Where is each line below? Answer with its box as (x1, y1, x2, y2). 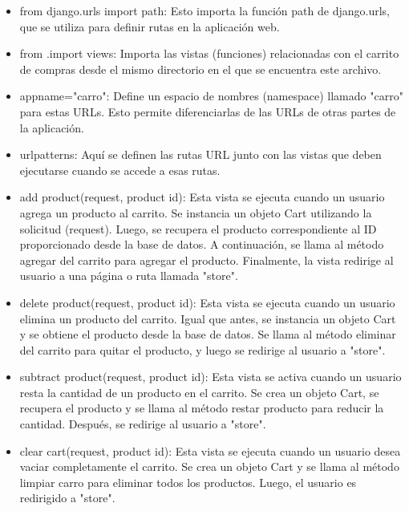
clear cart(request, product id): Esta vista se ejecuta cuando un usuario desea (19, 442, 401, 459)
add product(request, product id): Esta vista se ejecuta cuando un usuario (19, 189, 385, 205)
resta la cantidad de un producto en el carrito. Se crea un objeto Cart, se (19, 383, 379, 400)
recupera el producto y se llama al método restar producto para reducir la (19, 399, 384, 416)
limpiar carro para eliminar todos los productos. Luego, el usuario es (19, 473, 357, 490)
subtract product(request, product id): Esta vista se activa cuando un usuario (19, 368, 402, 385)
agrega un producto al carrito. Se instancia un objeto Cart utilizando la (19, 204, 372, 221)
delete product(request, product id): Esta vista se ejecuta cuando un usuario (19, 294, 395, 310)
